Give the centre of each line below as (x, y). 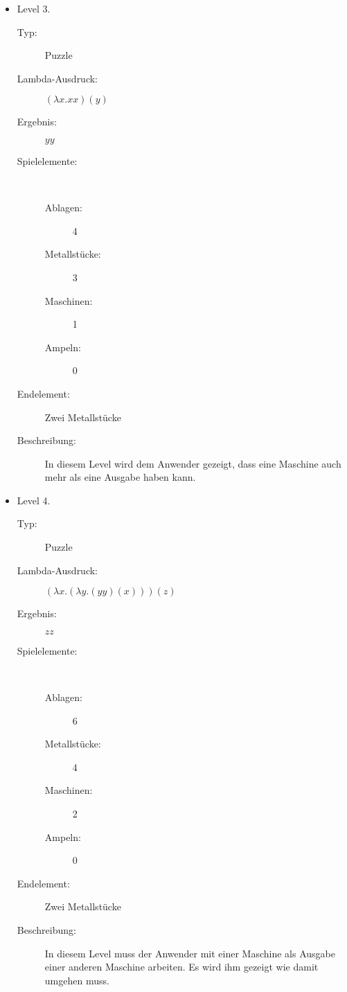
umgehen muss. (77, 980)
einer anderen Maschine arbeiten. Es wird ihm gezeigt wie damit (181, 967)
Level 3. (34, 8)
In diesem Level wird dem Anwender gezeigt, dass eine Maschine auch (193, 463)
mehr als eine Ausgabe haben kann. (120, 477)
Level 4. (34, 500)
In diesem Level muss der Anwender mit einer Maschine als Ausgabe (190, 953)
